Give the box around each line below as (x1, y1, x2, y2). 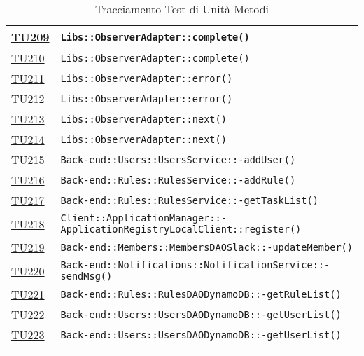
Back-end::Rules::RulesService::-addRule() (60, 174, 296, 186)
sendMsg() (60, 271, 113, 282)
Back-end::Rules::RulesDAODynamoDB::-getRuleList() (60, 288, 342, 300)
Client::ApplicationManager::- (60, 212, 227, 224)
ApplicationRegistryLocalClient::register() (60, 224, 302, 235)
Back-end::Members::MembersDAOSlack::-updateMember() (60, 241, 353, 253)
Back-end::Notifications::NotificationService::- (60, 259, 330, 271)
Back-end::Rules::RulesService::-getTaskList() (60, 194, 318, 206)
